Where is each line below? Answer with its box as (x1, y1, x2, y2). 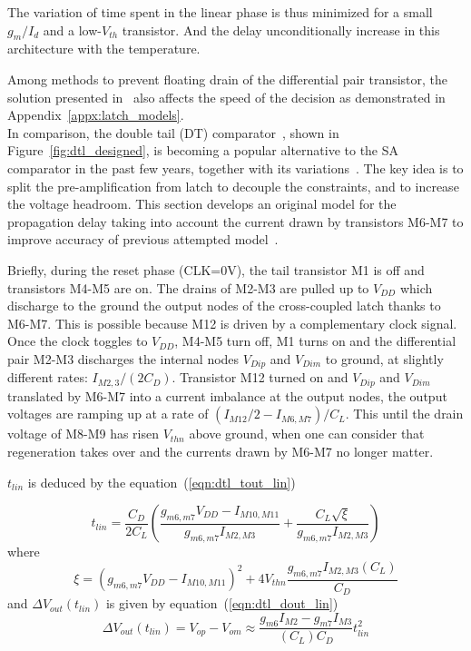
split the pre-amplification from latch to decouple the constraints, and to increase (7, 176, 459, 195)
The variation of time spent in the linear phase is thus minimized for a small (7, 3, 433, 21)
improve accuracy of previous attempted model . (7, 230, 279, 249)
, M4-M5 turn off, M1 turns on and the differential (174, 331, 456, 350)
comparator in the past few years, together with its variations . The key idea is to (7, 158, 464, 177)
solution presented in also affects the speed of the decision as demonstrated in (7, 87, 446, 106)
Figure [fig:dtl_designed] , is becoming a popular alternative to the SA (7, 141, 399, 160)
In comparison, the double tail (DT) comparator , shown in (7, 123, 339, 142)
